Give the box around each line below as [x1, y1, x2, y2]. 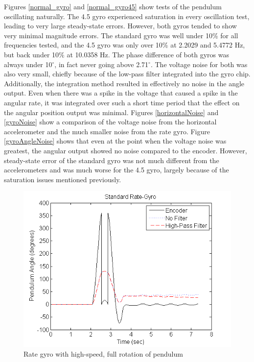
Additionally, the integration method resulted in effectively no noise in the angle [4, 78, 245, 88]
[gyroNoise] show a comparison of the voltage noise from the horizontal [4, 117, 217, 127]
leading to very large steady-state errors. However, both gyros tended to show [4, 21, 237, 31]
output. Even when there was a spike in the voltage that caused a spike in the [4, 88, 238, 98]
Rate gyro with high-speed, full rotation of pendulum [23, 348, 183, 359]
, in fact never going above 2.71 [54, 59, 149, 69]
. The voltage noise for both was [150, 59, 248, 69]
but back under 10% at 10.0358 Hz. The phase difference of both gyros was [4, 49, 229, 59]
